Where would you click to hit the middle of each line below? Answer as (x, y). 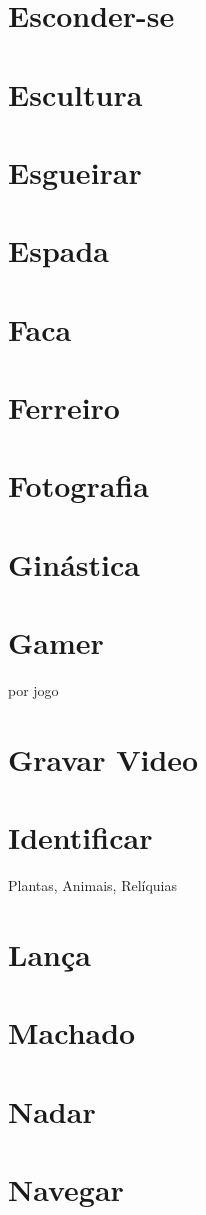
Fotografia (78, 485)
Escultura (75, 93)
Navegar (66, 1189)
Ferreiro (64, 407)
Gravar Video (103, 758)
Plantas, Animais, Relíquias (93, 885)
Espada (58, 250)
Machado (72, 1032)
